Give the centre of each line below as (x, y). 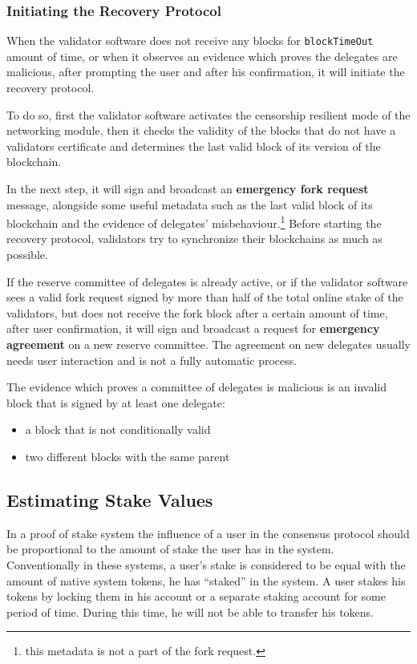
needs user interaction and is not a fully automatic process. (152, 360)
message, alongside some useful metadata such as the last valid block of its (190, 204)
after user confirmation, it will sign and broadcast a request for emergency (193, 328)
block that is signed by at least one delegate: (116, 402)
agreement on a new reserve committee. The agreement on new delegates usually (208, 344)
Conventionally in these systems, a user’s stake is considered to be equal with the (206, 564)
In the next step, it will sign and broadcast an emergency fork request (188, 189)
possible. (27, 255)
